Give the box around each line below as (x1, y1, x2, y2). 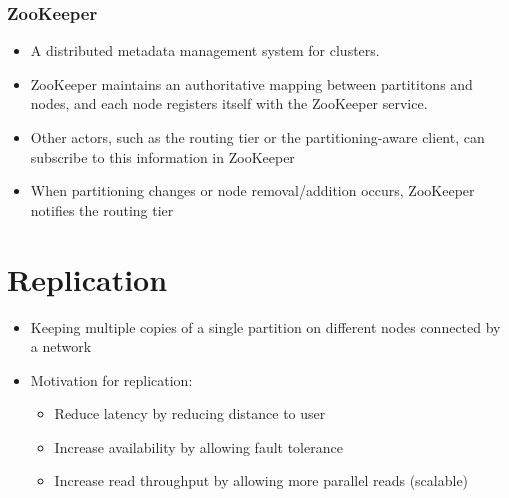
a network (30, 336, 92, 357)
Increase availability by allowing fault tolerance (54, 436, 343, 457)
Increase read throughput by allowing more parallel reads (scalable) (54, 470, 469, 491)
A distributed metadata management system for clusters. (30, 40, 380, 61)
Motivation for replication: (30, 369, 193, 390)
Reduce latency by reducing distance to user (54, 403, 326, 424)
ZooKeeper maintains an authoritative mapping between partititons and (30, 73, 473, 94)
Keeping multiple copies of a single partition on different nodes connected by (30, 316, 501, 337)
